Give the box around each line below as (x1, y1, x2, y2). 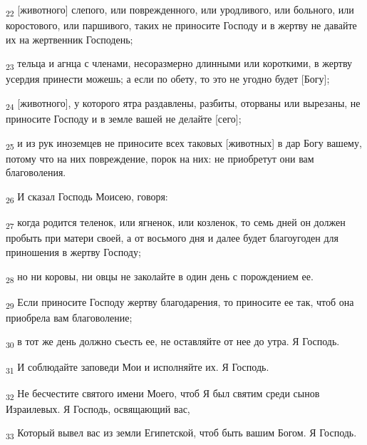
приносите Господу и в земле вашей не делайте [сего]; (6, 111, 242, 126)
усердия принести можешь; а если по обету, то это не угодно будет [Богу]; (6, 71, 330, 86)
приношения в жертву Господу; (6, 244, 141, 259)
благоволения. (6, 165, 66, 180)
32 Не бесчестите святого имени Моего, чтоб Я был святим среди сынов (6, 385, 320, 402)
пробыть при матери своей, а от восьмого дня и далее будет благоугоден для (6, 230, 339, 245)
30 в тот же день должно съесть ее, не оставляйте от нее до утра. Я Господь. (6, 334, 340, 351)
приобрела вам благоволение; (6, 310, 133, 324)
